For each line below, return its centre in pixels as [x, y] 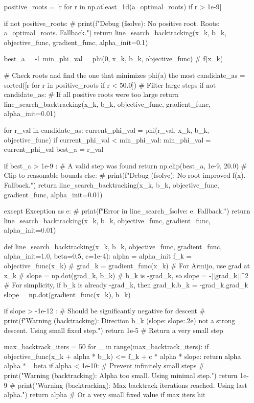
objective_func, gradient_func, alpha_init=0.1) [76, 42]
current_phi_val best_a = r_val [54, 149]
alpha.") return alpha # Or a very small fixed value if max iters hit [105, 394]
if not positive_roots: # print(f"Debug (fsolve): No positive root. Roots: [112, 23]
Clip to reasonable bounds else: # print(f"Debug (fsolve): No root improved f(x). [125, 175]
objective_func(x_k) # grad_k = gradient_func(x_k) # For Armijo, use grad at [127, 266]
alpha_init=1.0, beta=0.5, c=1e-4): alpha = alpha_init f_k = [98, 256]
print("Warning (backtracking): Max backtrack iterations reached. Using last [132, 385]
